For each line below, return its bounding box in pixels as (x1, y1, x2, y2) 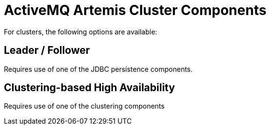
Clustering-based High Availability (4, 81, 175, 94)
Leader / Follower (4, 44, 90, 57)
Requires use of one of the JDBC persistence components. (4, 64, 193, 73)
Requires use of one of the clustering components (4, 102, 165, 111)
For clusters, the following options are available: (4, 27, 157, 36)
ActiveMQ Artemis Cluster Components (4, 2, 267, 18)
